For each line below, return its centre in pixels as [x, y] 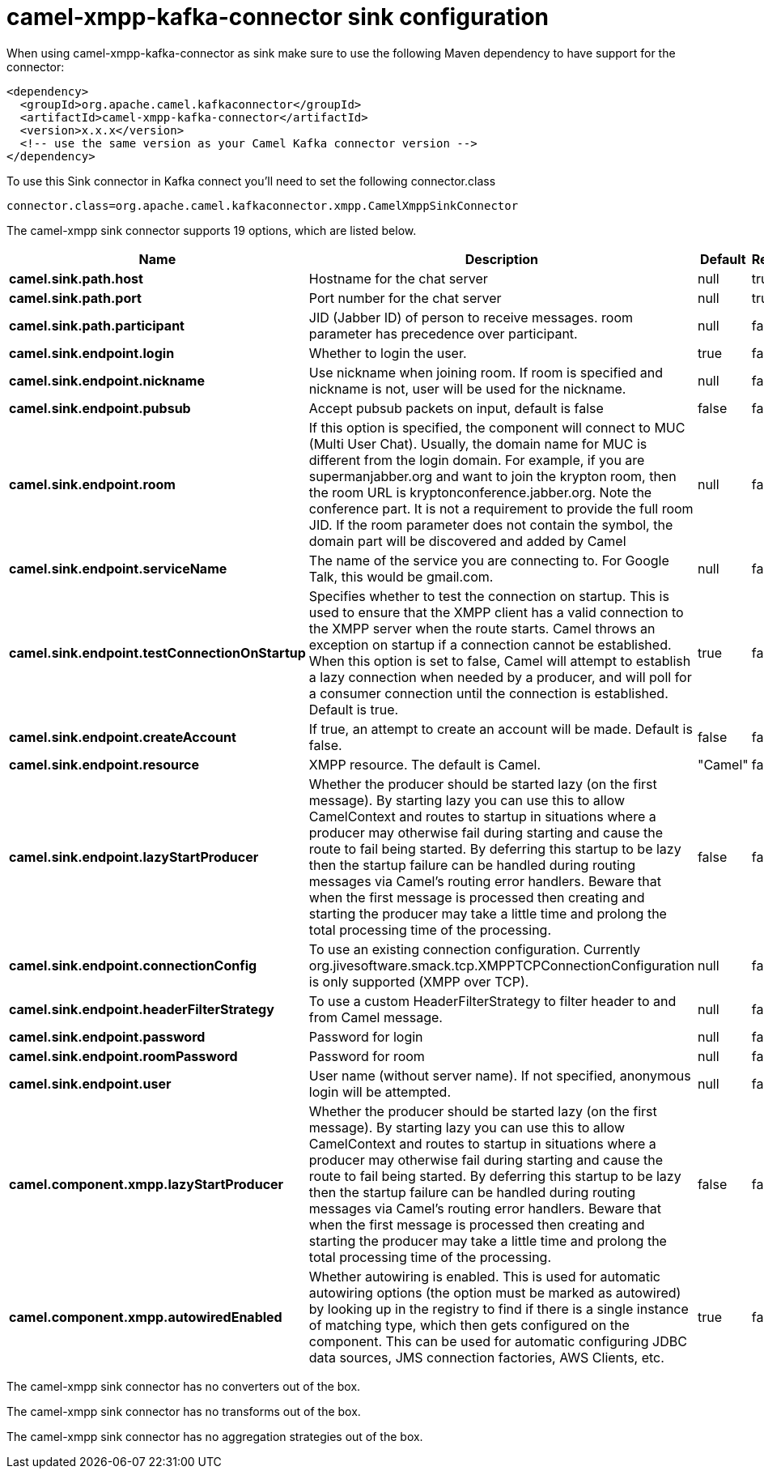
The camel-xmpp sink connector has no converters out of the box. [184, 1386]
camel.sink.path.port [75, 298]
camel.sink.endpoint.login [92, 353]
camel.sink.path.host [76, 278]
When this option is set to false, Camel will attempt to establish [500, 661]
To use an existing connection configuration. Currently [474, 949]
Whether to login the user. [388, 353]
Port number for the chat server [405, 298]
